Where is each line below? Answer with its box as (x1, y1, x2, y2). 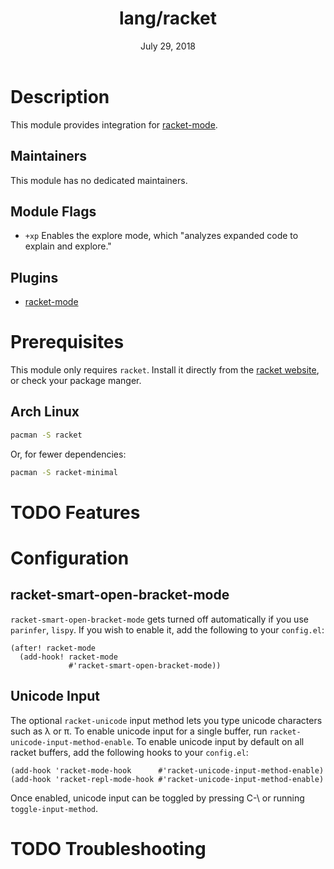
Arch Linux (10, 403, 80, 421)
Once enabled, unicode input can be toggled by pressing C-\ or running (10, 792, 305, 804)
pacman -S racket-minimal (10, 467, 118, 477)
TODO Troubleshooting (10, 837, 207, 860)
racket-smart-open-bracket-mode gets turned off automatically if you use (10, 613, 309, 625)
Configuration (10, 547, 130, 569)
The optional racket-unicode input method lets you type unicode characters (10, 714, 323, 726)
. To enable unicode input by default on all (131, 735, 305, 747)
